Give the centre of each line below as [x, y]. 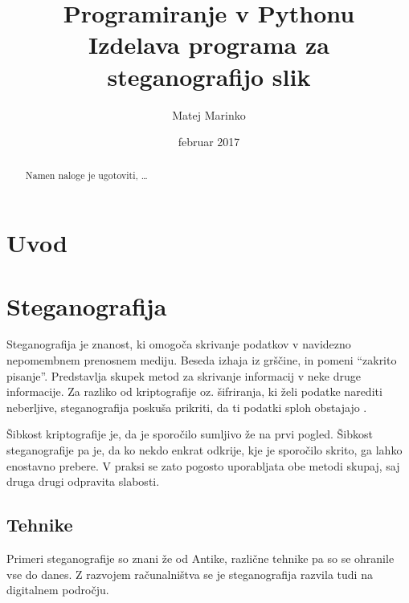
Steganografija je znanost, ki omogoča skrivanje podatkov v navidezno [179, 344]
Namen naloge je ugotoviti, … [86, 175]
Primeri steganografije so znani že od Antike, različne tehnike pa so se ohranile [200, 558]
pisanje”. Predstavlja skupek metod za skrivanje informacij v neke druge [184, 375]
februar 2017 [209, 142]
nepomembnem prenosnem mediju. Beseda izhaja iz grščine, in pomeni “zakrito [202, 360]
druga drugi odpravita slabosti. [83, 481]
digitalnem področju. [58, 590]
